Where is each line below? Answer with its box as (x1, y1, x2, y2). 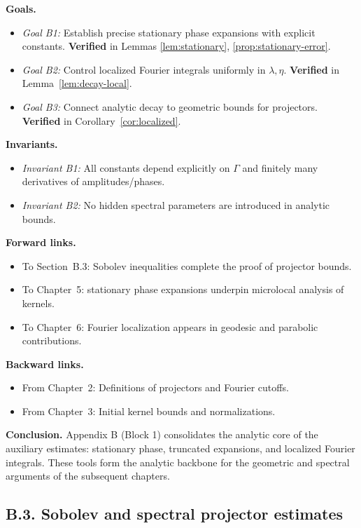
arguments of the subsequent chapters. (6, 468, 170, 483)
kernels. (22, 295, 55, 310)
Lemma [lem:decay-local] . (22, 76, 132, 90)
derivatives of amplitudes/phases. (22, 174, 165, 189)
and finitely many (242, 160, 318, 175)
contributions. (22, 333, 82, 348)
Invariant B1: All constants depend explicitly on (22, 160, 230, 175)
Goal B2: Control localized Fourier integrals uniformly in (22, 62, 266, 76)
